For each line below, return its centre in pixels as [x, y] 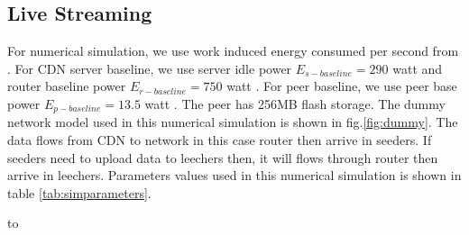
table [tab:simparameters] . [79, 192]
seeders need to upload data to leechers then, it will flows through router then [223, 157]
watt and [418, 68]
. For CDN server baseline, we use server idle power [150, 68]
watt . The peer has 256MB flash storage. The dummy [295, 103]
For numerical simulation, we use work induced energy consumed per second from [233, 51]
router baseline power [67, 86]
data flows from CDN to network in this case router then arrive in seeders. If [220, 140]
